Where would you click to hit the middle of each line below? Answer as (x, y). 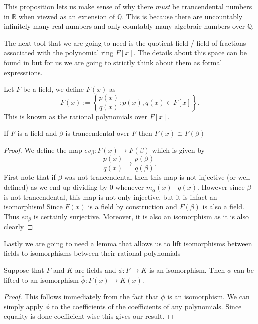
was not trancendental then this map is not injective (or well (157, 177)
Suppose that (24, 270)
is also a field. (223, 206)
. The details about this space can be (190, 53)
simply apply (24, 306)
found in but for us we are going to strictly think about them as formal (113, 62)
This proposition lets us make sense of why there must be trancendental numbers (128, 6)
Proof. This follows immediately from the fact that (81, 296)
